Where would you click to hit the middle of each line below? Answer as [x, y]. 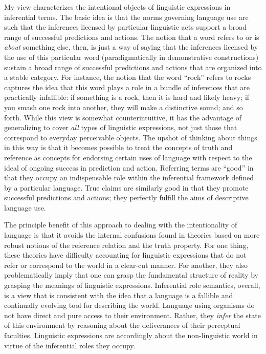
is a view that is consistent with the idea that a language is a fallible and [119, 295]
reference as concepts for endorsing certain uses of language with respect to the [128, 157]
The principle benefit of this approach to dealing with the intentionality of [121, 225]
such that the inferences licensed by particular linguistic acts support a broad [125, 27]
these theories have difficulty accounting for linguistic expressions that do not [125, 255]
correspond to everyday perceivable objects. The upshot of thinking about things [131, 137]
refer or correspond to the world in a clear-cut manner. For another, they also [126, 265]
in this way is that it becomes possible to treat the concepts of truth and [118, 147]
